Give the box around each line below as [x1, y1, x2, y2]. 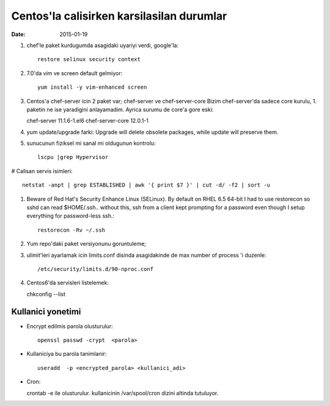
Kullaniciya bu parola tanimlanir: [26, 350, 107, 358]
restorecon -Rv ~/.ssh [37, 226, 106, 234]
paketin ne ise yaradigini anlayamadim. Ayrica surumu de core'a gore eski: [26, 106, 214, 113]
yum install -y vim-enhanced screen [37, 84, 147, 91]
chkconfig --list [26, 290, 66, 298]
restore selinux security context [37, 56, 141, 63]
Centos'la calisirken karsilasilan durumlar [11, 9, 227, 23]
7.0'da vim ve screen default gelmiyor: [26, 69, 123, 76]
